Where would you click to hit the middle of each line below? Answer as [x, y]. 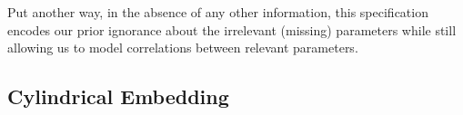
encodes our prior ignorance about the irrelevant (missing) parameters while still [232, 29]
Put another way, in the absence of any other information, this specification [218, 12]
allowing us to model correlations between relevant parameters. [183, 48]
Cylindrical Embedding [118, 96]
